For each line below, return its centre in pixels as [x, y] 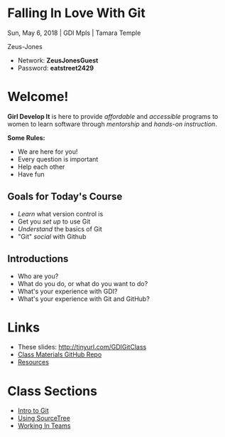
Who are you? [38, 276]
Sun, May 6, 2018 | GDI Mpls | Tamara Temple [74, 33]
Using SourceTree [44, 418]
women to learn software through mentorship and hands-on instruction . [112, 124]
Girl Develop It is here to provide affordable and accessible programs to [113, 116]
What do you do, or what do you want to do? [83, 283]
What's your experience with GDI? [67, 291]
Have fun [31, 174]
